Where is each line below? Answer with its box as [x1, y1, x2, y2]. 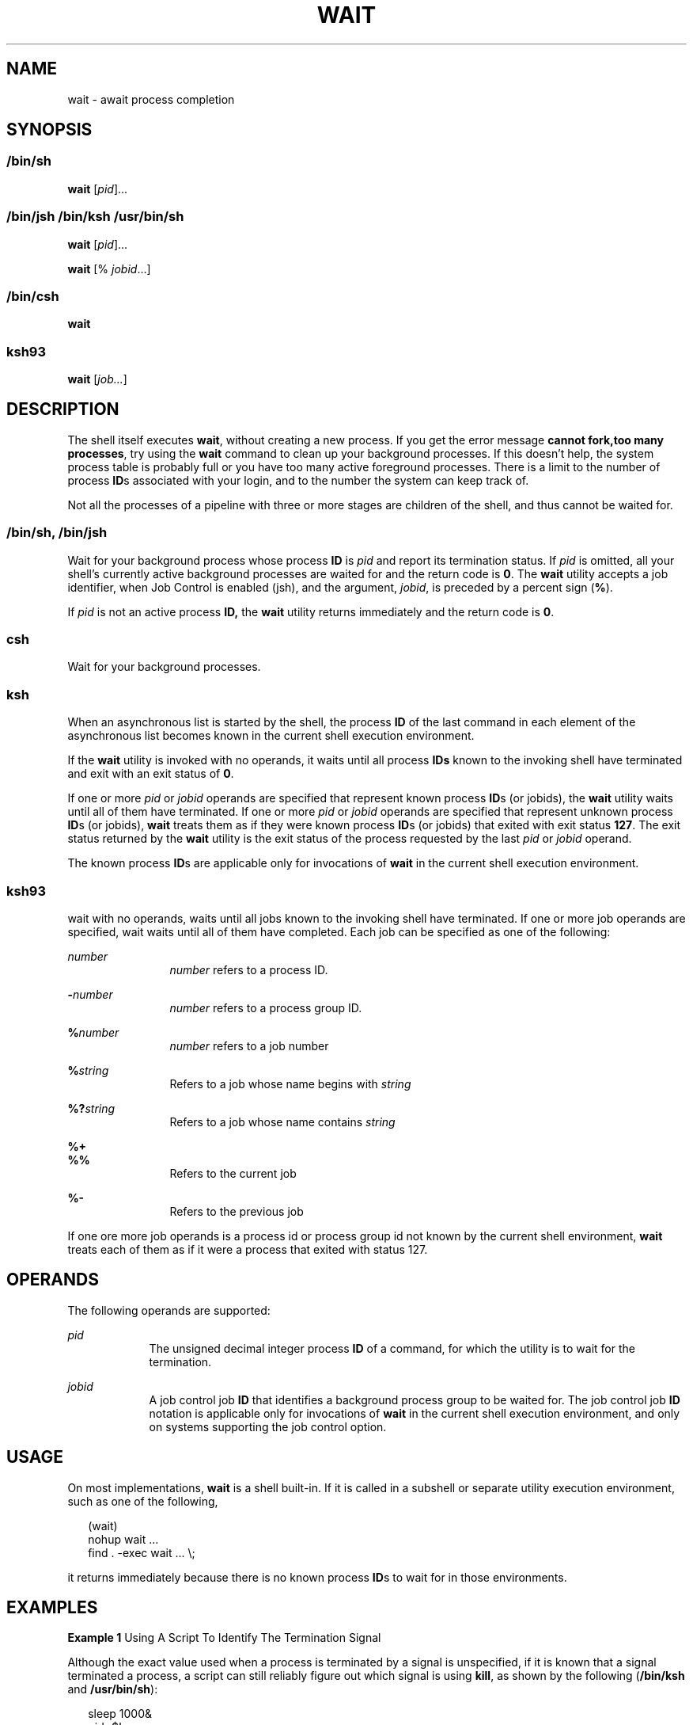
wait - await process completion [67, 92, 235, 106]
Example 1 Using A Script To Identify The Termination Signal [67, 1631, 381, 1645]
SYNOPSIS [6, 120, 93, 140]
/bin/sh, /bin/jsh [6, 524, 108, 541]
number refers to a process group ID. [169, 1000, 362, 1015]
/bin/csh [6, 287, 59, 304]
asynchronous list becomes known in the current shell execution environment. [67, 729, 475, 743]
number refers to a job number [169, 1038, 329, 1053]
